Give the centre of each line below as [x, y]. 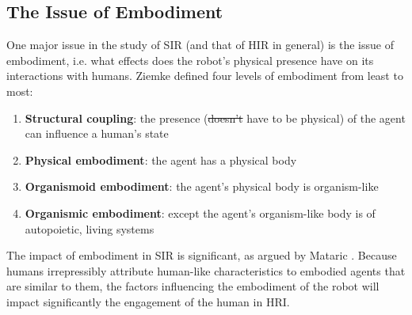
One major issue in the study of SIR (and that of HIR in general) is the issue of [200, 45]
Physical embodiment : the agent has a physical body [161, 159]
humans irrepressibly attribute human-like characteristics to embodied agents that [206, 270]
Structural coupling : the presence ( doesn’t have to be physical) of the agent [215, 118]
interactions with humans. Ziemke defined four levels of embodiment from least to [205, 76]
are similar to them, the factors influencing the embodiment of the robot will [193, 286]
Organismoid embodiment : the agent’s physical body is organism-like [202, 186]
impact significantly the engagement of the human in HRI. [148, 301]
